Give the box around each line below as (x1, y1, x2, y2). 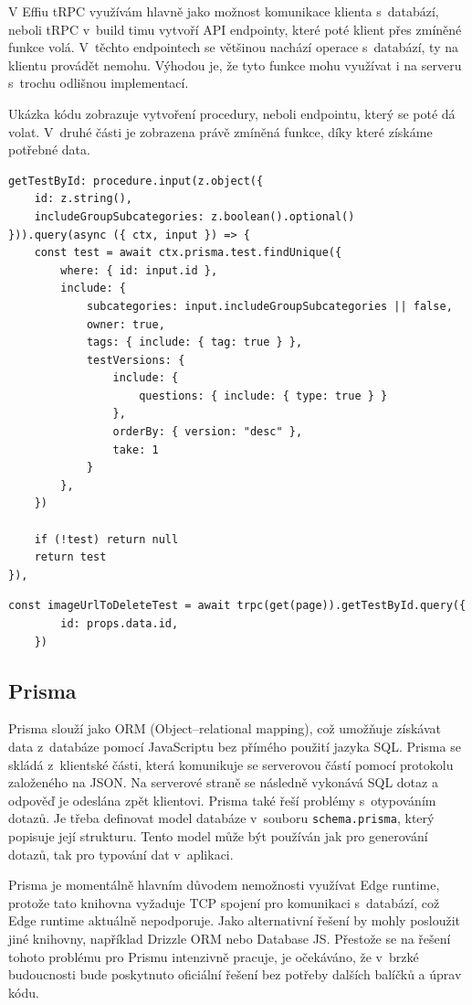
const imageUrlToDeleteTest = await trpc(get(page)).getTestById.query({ (8, 599, 467, 613)
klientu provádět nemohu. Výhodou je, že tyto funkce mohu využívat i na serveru (8, 55, 462, 74)
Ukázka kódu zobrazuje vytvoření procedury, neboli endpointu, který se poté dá (8, 103, 456, 123)
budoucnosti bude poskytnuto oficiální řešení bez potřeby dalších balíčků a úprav (8, 965, 462, 984)
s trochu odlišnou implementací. (8, 73, 189, 92)
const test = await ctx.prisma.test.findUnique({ (34, 246, 342, 260)
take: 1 (112, 443, 159, 456)
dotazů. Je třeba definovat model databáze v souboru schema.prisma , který (8, 808, 435, 828)
